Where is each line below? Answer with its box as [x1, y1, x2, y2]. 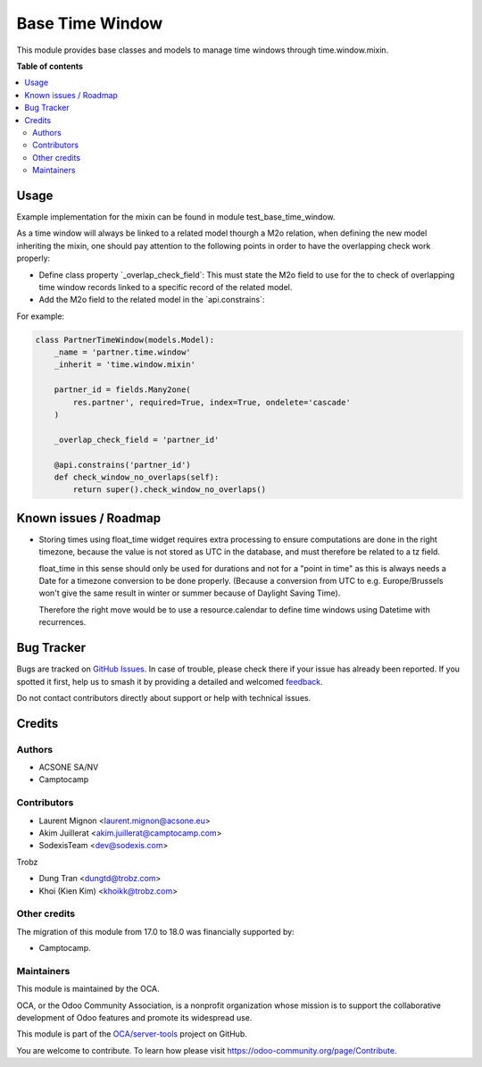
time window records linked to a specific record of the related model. [38, 281, 293, 292]
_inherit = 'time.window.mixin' [54, 360, 196, 370]
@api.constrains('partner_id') [54, 460, 191, 470]
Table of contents [16, 61, 84, 71]
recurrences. [38, 617, 87, 628]
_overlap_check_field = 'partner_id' [54, 434, 220, 445]
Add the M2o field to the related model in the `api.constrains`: [38, 295, 265, 305]
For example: [16, 311, 65, 321]
